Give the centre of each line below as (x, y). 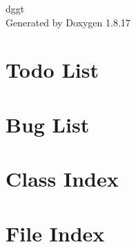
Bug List (48, 124)
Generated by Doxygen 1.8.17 (68, 22)
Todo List (52, 70)
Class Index (62, 179)
